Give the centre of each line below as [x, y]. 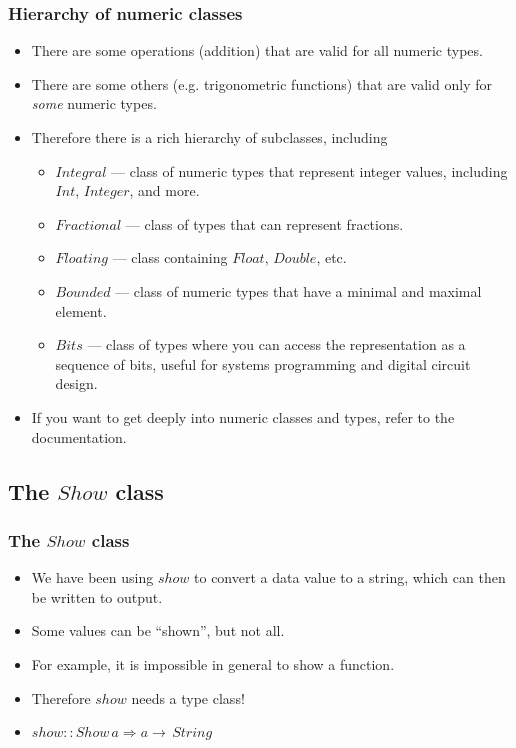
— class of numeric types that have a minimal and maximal [298, 290]
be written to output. [97, 596]
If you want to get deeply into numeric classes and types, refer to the [243, 416]
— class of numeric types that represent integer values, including [309, 170]
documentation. [79, 436]
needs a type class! [188, 697]
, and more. [164, 190]
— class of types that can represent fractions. [264, 223]
